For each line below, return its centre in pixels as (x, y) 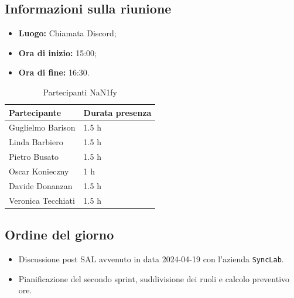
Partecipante (35, 112)
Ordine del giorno (59, 234)
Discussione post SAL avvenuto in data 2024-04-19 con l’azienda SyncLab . (151, 258)
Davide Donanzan (41, 185)
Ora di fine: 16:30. (54, 72)
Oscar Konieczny (39, 171)
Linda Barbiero (36, 142)
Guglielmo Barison (42, 127)
